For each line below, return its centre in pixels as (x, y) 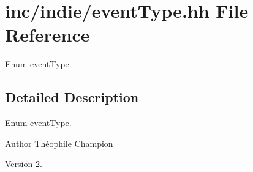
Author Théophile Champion (59, 143)
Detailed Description (72, 97)
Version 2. (24, 164)
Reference (47, 35)
